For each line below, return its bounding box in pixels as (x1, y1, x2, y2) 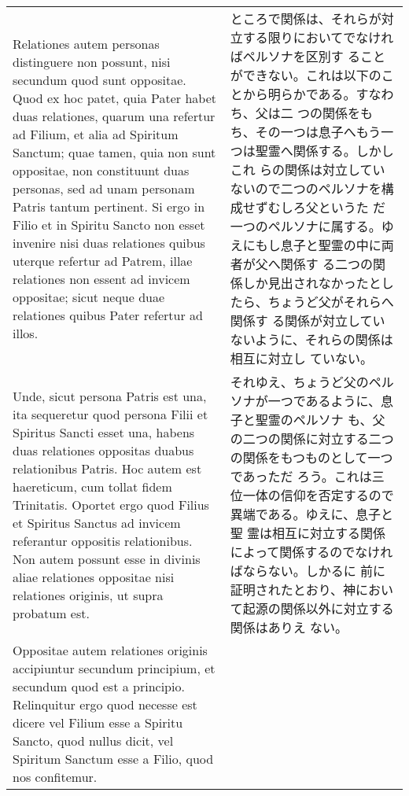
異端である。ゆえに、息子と (230, 505, 394, 523)
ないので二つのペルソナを (230, 179, 381, 197)
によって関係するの (230, 543, 343, 561)
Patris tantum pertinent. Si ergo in (13, 197, 205, 216)
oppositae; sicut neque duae (13, 287, 165, 306)
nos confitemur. (13, 768, 98, 786)
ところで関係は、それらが (230, 9, 381, 28)
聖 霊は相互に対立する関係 (230, 524, 385, 542)
